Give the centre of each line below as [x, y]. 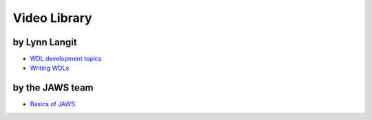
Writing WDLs [50, 68]
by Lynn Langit [45, 42]
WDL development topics [66, 59]
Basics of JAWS [53, 104]
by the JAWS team [53, 88]
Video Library [52, 18]
